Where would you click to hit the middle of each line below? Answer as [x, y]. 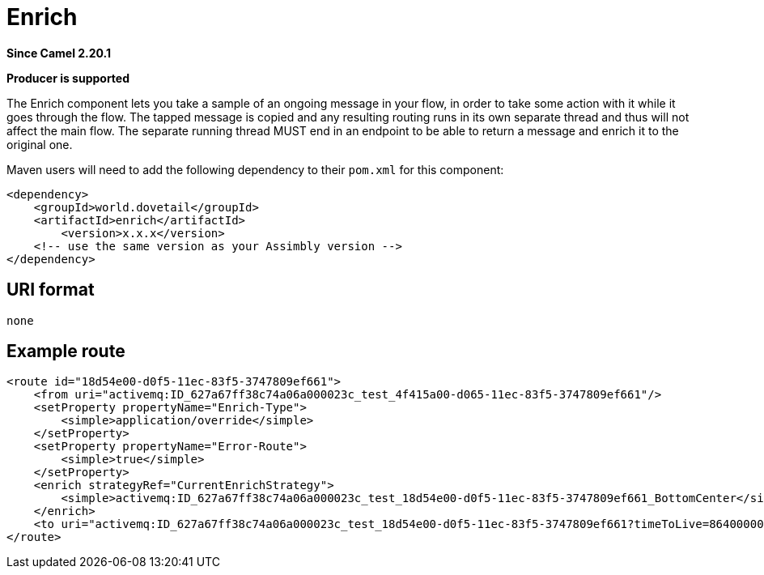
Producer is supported [68, 78]
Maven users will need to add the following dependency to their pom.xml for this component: [255, 169]
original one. [40, 144]
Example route [66, 351]
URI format [51, 290]
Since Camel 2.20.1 [59, 53]
